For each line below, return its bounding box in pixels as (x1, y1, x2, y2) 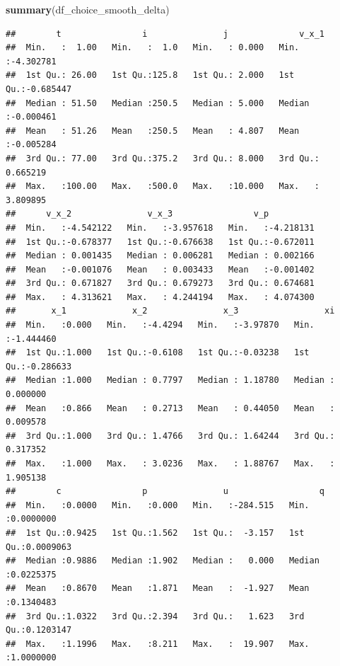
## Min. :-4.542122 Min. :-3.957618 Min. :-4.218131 (6, 222, 315, 233)
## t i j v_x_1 (6, 28, 325, 39)
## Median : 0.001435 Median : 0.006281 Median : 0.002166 (6, 251, 315, 261)
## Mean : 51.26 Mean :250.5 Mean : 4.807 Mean (6, 125, 300, 136)
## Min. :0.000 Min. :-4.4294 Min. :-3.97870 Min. (6, 320, 315, 331)
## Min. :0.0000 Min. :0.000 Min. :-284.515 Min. (6, 500, 310, 510)
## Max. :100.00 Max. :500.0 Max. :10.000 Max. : (6, 181, 320, 192)
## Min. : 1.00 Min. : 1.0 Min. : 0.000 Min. (6, 42, 300, 53)
